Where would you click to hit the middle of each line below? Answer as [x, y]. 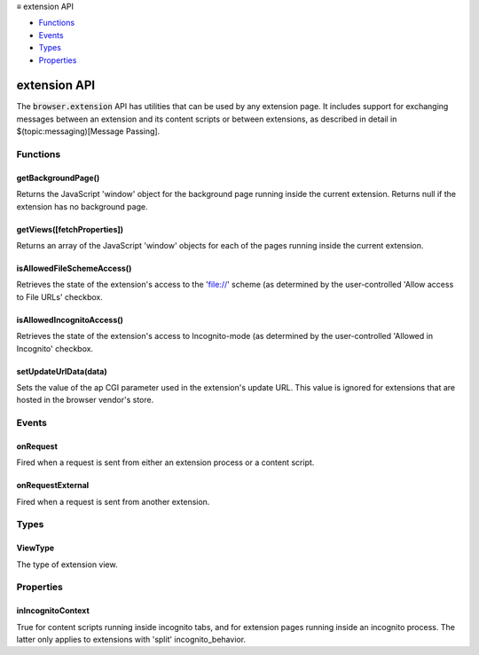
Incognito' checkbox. [55, 348]
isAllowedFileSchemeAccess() [74, 268]
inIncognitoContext [53, 611]
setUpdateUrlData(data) [62, 371]
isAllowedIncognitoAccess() [70, 320]
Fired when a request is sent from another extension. [113, 501]
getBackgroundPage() [58, 178]
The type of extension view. [67, 564]
